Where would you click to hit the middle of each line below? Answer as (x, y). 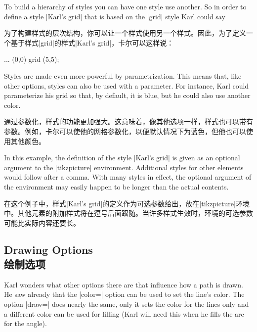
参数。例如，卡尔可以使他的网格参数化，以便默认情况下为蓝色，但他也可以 (125, 131)
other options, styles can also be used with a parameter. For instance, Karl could (127, 85)
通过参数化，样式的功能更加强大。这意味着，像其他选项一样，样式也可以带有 (128, 121)
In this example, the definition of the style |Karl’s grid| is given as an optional (122, 158)
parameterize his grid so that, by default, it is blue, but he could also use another (127, 95)
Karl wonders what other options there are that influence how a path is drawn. (124, 284)
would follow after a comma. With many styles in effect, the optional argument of (128, 177)
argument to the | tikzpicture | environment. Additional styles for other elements (124, 167)
